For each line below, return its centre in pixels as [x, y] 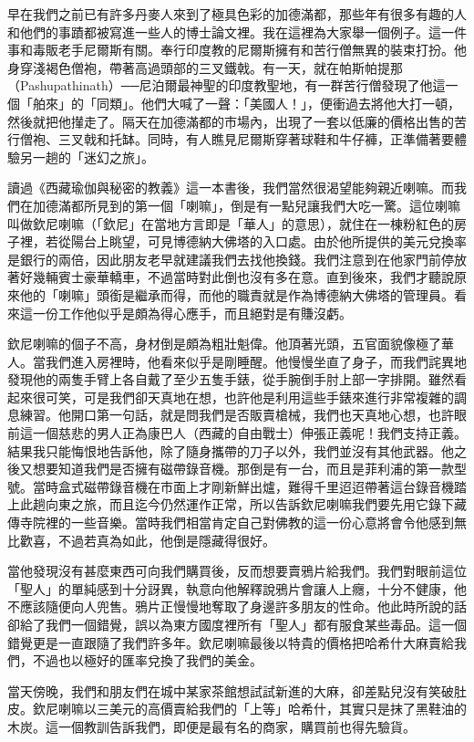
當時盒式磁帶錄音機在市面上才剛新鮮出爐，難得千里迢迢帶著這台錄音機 [243, 486]
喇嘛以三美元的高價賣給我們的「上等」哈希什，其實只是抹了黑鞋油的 [262, 709]
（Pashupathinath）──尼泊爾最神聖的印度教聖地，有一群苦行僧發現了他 [220, 85]
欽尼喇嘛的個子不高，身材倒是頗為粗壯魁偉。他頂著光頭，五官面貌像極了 [224, 344]
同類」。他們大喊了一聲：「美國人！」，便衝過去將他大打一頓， [278, 103]
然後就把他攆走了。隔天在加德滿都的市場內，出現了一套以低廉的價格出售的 [231, 121]
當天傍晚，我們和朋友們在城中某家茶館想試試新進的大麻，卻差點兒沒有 [218, 690]
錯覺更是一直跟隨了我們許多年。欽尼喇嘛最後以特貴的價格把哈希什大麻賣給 [231, 642]
